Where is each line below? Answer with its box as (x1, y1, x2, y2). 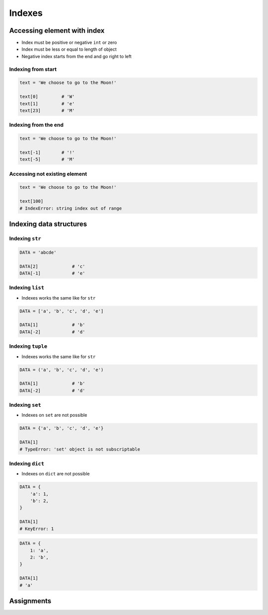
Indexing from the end (9, 122, 64, 129)
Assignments (9, 597, 52, 605)
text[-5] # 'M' (19, 156, 75, 162)
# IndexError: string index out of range (19, 205, 122, 211)
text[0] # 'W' (19, 94, 75, 99)
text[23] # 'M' (19, 107, 75, 113)
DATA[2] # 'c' (19, 263, 85, 269)
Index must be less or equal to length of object (21, 46, 117, 52)
